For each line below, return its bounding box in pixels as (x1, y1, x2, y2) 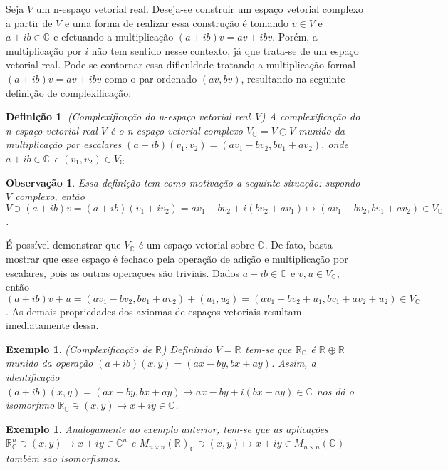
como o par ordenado (104, 70, 197, 85)
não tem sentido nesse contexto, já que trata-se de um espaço (91, 43, 359, 58)
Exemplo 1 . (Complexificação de (6, 341, 152, 356)
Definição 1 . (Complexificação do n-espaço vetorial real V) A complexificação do (6, 109, 360, 124)
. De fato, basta (264, 237, 333, 252)
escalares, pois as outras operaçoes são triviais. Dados (6, 265, 240, 280)
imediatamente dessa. (6, 318, 99, 333)
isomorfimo (6, 397, 55, 412)
